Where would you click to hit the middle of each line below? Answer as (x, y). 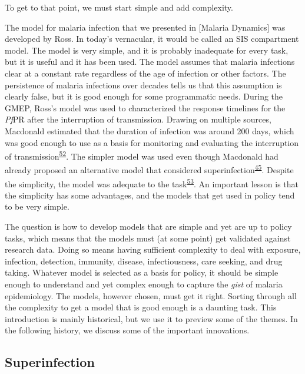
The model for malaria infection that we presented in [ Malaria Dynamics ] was (145, 27)
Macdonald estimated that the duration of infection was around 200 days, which (150, 130)
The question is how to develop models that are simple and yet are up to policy (148, 226)
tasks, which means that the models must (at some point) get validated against (148, 238)
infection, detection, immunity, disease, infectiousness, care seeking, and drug (144, 261)
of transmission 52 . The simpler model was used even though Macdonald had (142, 155)
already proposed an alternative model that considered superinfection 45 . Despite (149, 169)
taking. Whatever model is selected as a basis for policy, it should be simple (142, 272)
